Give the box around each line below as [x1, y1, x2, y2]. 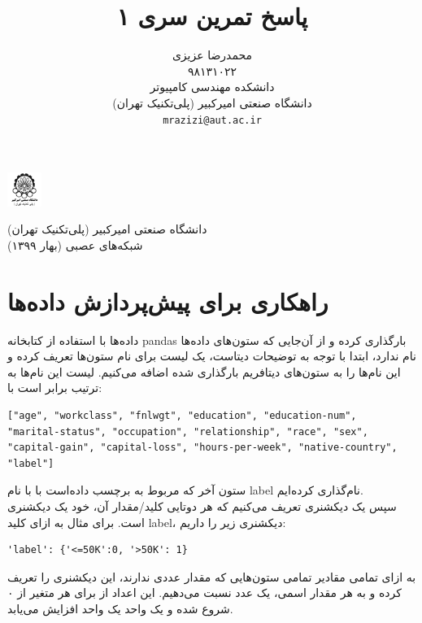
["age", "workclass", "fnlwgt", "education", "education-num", [7, 410, 357, 421]
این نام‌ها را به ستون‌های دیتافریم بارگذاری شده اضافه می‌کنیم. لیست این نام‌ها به [7, 363, 401, 380]
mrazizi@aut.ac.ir [163, 114, 262, 126]
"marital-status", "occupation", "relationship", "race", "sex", [7, 425, 368, 438]
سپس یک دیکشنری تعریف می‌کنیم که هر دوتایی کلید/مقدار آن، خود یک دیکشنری [7, 497, 397, 514]
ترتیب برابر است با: [7, 379, 102, 396]
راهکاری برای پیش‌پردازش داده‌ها [7, 284, 328, 317]
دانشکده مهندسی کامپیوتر [150, 78, 275, 95]
